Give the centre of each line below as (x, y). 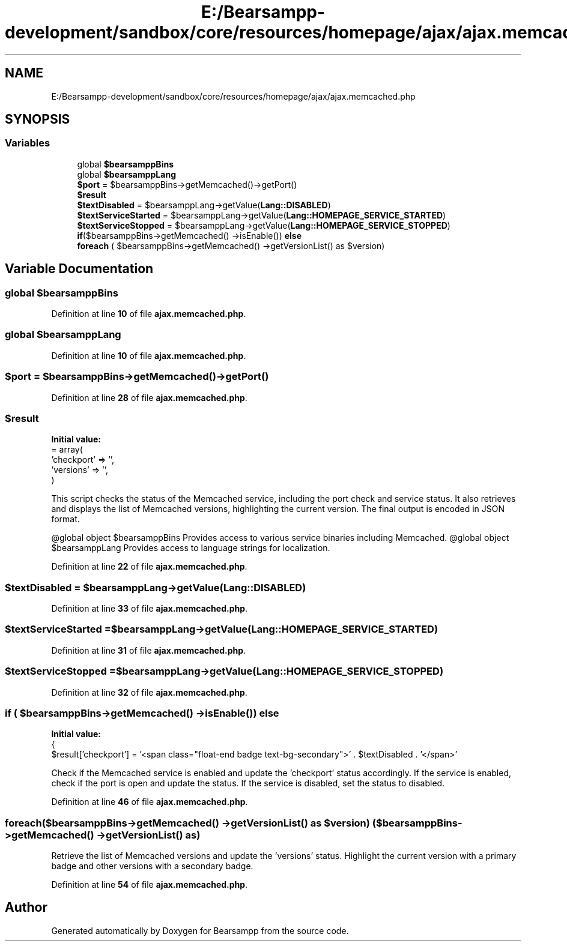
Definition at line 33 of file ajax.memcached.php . (150, 609)
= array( (67, 450)
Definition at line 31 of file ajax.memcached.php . (149, 650)
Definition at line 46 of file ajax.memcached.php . (150, 802)
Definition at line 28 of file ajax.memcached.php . (149, 397)
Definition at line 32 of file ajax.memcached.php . (149, 692)
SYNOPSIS (38, 119)
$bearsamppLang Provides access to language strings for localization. (191, 548)
